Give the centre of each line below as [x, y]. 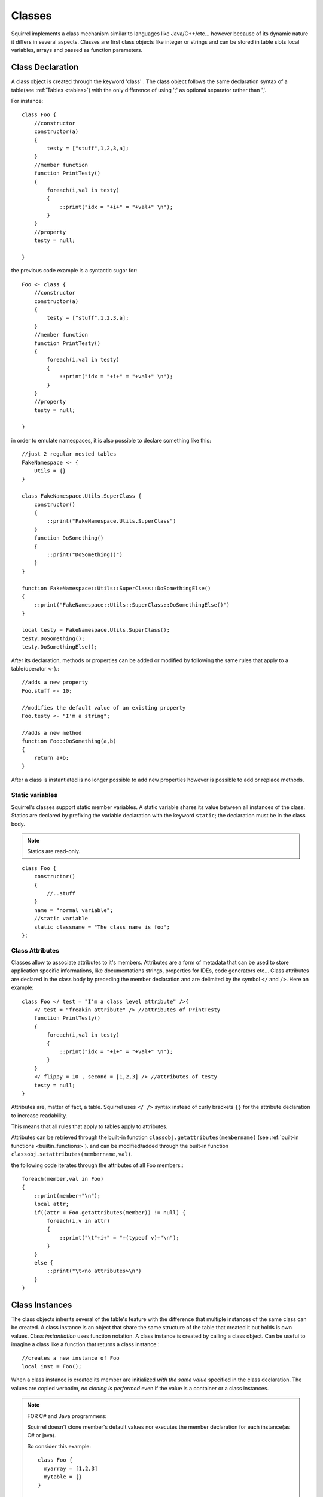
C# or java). [42, 1435]
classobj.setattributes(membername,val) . [72, 1154]
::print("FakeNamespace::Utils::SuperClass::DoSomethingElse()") [132, 605]
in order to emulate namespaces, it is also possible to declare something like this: [111, 440]
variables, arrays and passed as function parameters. [77, 50]
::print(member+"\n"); [67, 1196]
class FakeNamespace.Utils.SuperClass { [82, 496]
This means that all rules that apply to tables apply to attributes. [89, 1126]
